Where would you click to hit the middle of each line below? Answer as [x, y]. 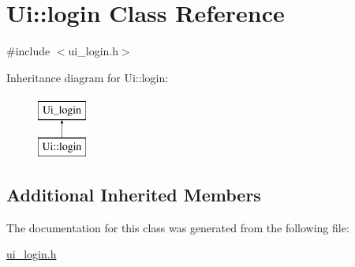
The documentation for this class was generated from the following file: [178, 227]
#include [28, 51]
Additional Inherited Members [134, 194]
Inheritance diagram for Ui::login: [88, 77]
